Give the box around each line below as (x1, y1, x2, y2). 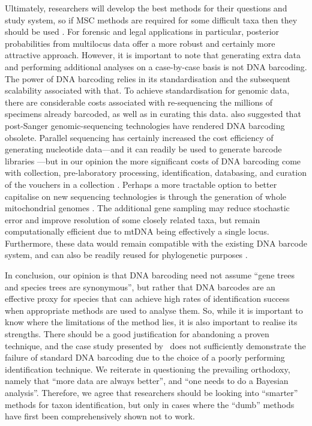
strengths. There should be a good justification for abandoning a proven (5, 328, 269, 340)
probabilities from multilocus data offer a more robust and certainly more (5, 37, 275, 49)
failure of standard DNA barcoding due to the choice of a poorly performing (5, 351, 285, 364)
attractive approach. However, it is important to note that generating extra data (5, 49, 301, 61)
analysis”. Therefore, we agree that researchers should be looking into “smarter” (5, 386, 298, 398)
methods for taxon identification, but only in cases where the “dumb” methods (5, 398, 295, 410)
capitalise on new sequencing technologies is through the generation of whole (5, 190, 286, 202)
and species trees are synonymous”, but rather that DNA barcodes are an (5, 280, 275, 293)
